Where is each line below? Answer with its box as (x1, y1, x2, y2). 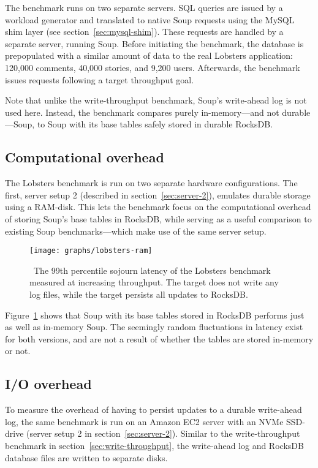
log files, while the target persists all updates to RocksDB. (29, 287, 248, 300)
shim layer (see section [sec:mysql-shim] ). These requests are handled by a (5, 25, 284, 38)
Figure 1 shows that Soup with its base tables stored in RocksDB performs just (5, 308, 305, 321)
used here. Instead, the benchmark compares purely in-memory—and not (5, 105, 279, 118)
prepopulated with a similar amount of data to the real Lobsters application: (5, 49, 293, 62)
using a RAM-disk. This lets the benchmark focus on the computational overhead (5, 200, 311, 213)
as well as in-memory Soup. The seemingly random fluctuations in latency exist (5, 320, 303, 333)
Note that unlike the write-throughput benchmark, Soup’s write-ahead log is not (5, 94, 307, 107)
